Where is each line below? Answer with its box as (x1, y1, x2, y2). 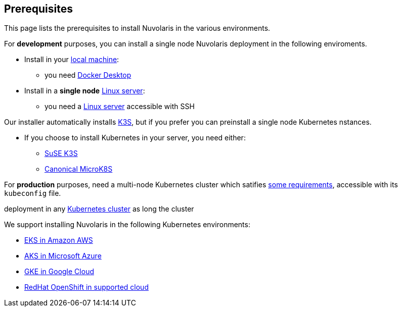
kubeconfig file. (4, 189, 61, 198)
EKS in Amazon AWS (24, 236, 93, 245)
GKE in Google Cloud (24, 267, 94, 276)
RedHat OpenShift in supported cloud (24, 283, 149, 292)
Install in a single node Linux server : (24, 86, 145, 95)
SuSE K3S (44, 149, 78, 158)
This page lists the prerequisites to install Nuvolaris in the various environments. (4, 24, 271, 33)
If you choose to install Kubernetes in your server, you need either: (24, 133, 246, 142)
